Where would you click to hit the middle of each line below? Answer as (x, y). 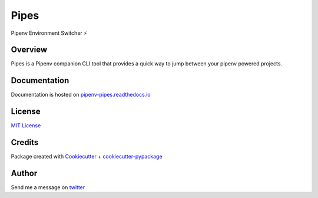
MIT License (26, 126)
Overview (29, 50)
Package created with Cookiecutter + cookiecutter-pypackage (87, 157)
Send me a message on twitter (48, 187)
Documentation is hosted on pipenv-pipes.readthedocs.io (81, 95)
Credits (25, 142)
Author (24, 173)
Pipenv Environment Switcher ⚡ (49, 33)
